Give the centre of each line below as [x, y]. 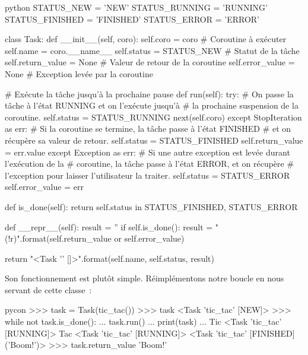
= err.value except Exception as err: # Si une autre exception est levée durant [147, 152]
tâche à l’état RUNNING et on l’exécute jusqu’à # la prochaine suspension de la [152, 105]
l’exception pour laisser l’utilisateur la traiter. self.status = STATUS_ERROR [147, 175]
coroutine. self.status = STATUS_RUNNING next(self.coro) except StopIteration [153, 117]
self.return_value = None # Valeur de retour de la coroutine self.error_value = [150, 62]
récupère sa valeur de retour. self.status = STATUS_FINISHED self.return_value [154, 140]
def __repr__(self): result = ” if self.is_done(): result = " [112, 226]
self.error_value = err [44, 187]
